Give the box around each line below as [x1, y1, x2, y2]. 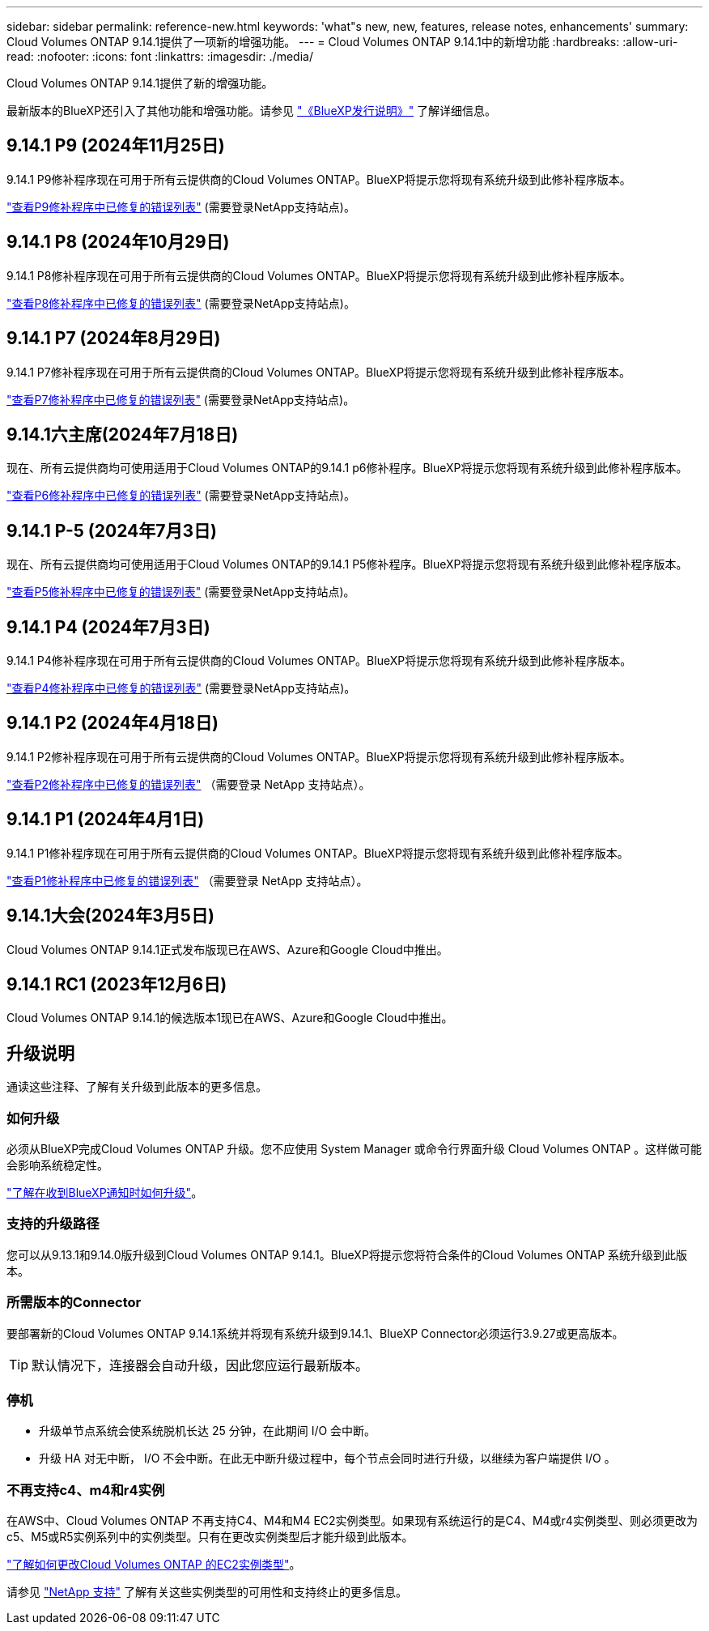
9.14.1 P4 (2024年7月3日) [6, 616, 210, 637]
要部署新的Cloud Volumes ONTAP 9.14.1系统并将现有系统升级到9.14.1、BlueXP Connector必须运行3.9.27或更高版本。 [6, 1326, 624, 1340]
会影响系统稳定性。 [6, 1158, 108, 1173]
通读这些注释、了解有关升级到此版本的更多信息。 [6, 1080, 267, 1094]
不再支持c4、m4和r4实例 [6, 1481, 165, 1498]
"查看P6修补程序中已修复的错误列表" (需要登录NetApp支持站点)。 [6, 488, 355, 503]
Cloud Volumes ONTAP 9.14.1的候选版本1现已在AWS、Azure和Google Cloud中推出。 [6, 1011, 453, 1025]
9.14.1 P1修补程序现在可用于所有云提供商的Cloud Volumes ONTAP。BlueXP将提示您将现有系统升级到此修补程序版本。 [6, 845, 629, 860]
